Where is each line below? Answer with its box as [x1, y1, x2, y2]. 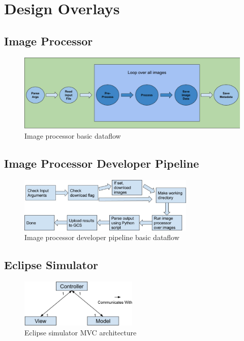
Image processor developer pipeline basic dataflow [24, 232, 179, 243]
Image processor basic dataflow [24, 130, 121, 141]
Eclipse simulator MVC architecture [24, 327, 137, 338]
